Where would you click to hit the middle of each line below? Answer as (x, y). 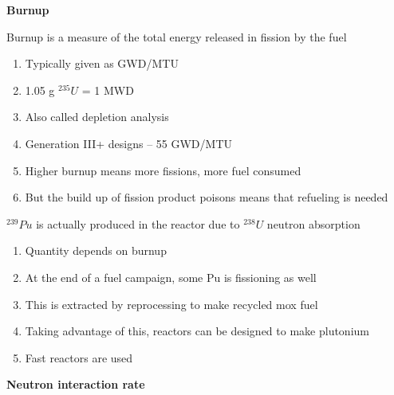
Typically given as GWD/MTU (102, 63)
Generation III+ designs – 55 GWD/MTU (128, 143)
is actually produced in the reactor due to (138, 223)
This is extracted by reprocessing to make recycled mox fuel (171, 304)
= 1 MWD (108, 90)
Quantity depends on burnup (96, 250)
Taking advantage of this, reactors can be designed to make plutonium (197, 331)
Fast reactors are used (79, 357)
